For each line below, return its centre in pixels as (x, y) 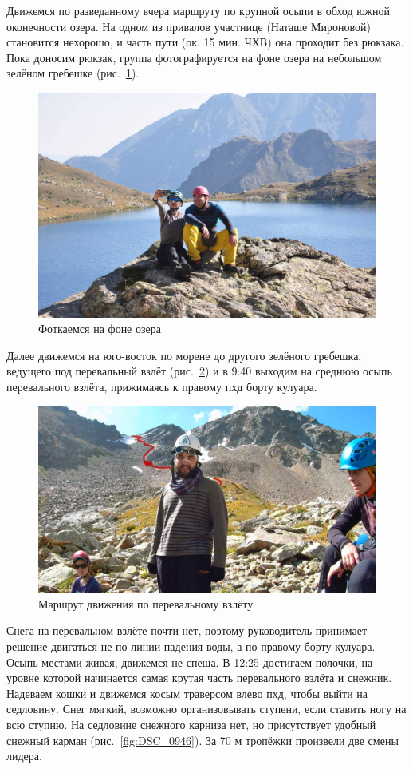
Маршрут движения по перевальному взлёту (146, 603)
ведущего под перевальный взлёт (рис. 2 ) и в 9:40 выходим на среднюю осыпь (199, 371)
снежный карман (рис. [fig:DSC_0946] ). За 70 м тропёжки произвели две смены (203, 740)
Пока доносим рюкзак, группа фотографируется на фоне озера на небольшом (194, 57)
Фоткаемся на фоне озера (100, 329)
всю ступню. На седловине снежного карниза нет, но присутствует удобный (191, 724)
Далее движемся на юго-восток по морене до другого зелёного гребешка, (184, 355)
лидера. (24, 756)
